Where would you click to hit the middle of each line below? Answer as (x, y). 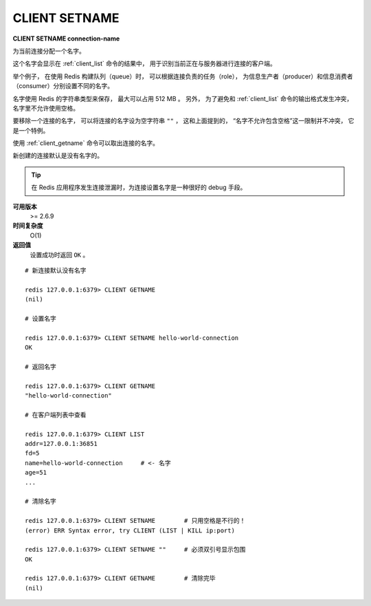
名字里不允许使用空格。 (46, 108)
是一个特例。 (31, 130)
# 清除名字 (41, 501)
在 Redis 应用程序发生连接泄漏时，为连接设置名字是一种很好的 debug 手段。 (139, 187)
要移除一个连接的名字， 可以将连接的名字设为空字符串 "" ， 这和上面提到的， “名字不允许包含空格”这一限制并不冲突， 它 (183, 121)
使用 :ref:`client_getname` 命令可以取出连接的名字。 (86, 143)
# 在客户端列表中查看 (56, 415)
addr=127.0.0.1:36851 (61, 444)
